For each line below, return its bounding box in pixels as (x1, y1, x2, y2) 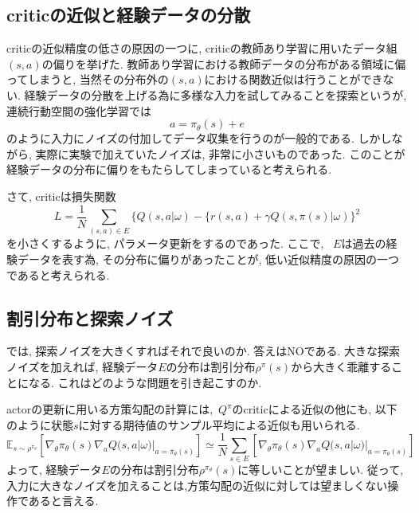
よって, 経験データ (6, 461, 102, 478)
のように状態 (6, 416, 73, 433)
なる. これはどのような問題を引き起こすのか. (28, 374, 262, 390)
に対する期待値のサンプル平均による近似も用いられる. (78, 416, 360, 433)
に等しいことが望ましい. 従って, (237, 461, 404, 478)
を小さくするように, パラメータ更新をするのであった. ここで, (6, 235, 324, 252)
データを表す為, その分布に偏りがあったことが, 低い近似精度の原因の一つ (17, 250, 400, 267)
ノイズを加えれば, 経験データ (6, 358, 159, 374)
